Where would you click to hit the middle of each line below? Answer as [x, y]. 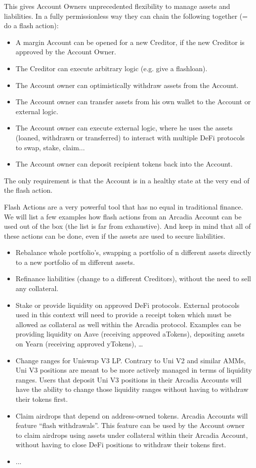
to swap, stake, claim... [50, 147]
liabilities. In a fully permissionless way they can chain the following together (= [126, 16]
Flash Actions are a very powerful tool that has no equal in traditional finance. [124, 206]
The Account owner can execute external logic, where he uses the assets [124, 128]
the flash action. [28, 190]
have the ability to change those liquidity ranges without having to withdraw [132, 389]
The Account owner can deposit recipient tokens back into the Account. [124, 164]
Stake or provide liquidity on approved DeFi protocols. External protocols [128, 305]
